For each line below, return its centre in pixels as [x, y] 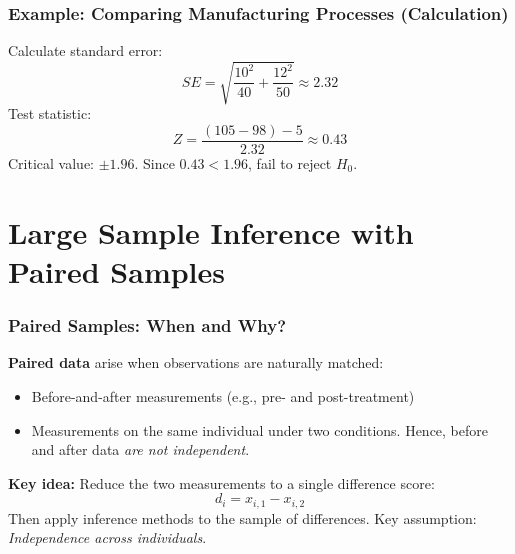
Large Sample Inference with [211, 231]
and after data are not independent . [140, 449]
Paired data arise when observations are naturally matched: [196, 362]
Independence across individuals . [107, 537]
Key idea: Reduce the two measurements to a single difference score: [221, 482]
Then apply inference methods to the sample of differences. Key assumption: [242, 517]
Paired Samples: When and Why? [147, 325]
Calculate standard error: [85, 50]
